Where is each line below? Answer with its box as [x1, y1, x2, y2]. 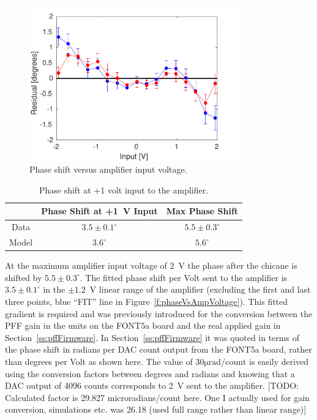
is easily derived [249, 354, 309, 367]
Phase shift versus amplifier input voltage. [29, 163, 187, 176]
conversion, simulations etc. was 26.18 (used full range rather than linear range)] [5, 403, 307, 416]
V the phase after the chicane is [178, 259, 297, 272]
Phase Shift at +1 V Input [41, 204, 158, 217]
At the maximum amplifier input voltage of [5, 259, 167, 272]
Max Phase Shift [166, 204, 239, 217]
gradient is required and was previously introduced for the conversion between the [5, 307, 313, 320]
